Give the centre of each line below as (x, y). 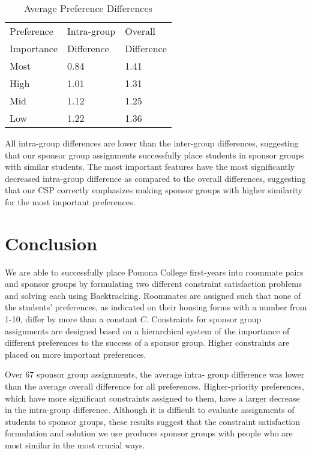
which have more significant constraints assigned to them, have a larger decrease (152, 398)
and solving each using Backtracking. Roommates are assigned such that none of (153, 295)
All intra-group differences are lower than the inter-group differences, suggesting (152, 143)
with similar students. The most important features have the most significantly (150, 167)
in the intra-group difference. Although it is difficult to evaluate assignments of (150, 410)
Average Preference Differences (88, 8)
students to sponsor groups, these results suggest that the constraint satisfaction (152, 421)
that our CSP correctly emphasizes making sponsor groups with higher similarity (154, 190)
